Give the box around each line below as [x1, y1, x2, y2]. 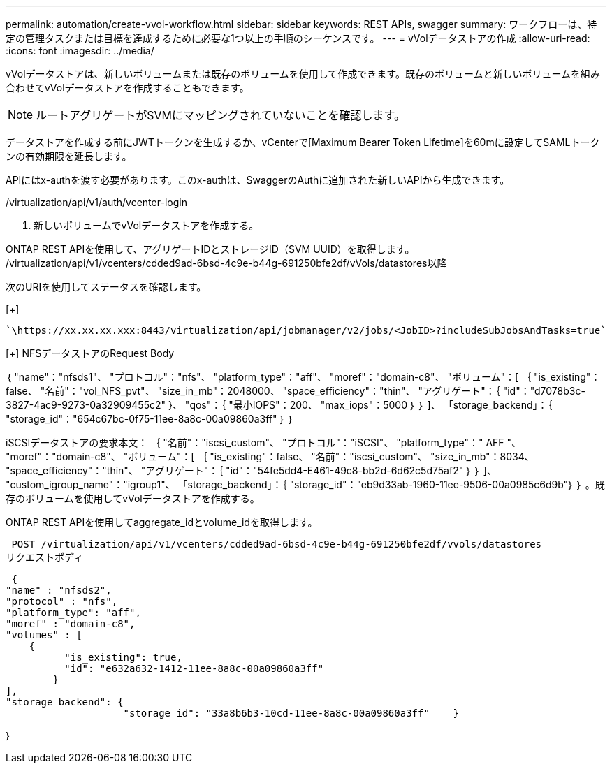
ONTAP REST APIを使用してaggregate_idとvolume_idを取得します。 [6, 516, 318, 528]
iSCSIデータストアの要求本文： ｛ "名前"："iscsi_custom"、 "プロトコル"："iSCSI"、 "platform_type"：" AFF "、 [6, 437, 522, 448]
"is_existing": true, [64, 652, 182, 663]
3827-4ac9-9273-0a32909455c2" [6, 399, 166, 411]
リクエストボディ [6, 552, 84, 563]
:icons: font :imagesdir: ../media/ [6, 45, 154, 57]
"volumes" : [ [6, 629, 82, 640]
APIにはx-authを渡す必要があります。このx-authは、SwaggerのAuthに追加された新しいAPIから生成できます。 [6, 174, 510, 186]
